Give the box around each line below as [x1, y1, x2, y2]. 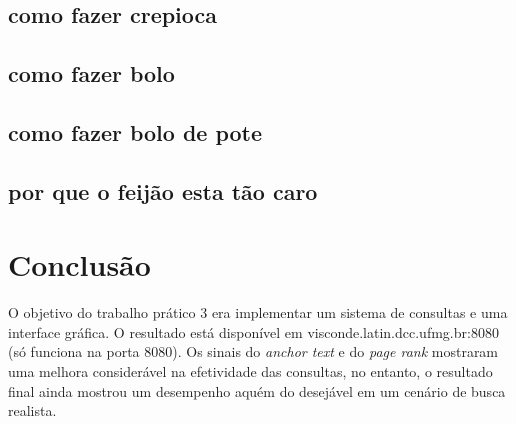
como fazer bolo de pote [8, 116, 263, 147]
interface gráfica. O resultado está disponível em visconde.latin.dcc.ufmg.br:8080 [8, 321, 499, 342]
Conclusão [8, 244, 151, 285]
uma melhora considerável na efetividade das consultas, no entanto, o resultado [8, 361, 493, 382]
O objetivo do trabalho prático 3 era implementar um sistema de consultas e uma [8, 302, 508, 323]
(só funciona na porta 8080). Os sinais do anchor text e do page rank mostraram [8, 341, 499, 362]
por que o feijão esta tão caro [8, 175, 318, 206]
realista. [8, 400, 57, 421]
